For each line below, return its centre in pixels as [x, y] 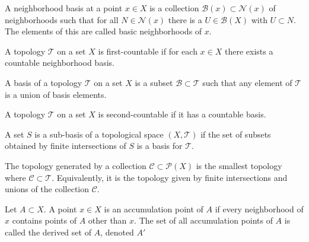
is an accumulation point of [154, 208]
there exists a [249, 51]
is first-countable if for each [148, 51]
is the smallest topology [239, 165]
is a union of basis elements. [56, 94]
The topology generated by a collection [76, 165]
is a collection [174, 8]
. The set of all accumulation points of [203, 220]
